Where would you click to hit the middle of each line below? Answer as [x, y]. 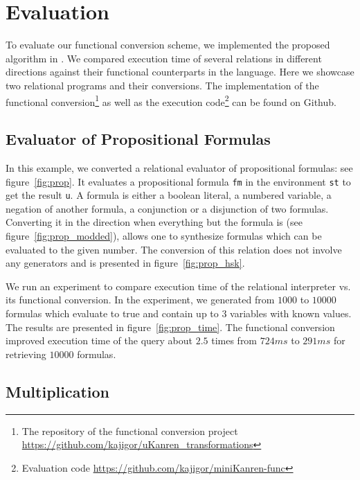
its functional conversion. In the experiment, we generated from [140, 300]
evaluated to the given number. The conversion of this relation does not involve [174, 249]
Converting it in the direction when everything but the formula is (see [154, 222]
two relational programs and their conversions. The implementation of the [162, 85]
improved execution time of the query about [99, 340]
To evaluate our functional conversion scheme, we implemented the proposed [168, 45]
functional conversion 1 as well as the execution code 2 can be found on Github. [171, 100]
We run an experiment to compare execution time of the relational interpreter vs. [178, 286]
